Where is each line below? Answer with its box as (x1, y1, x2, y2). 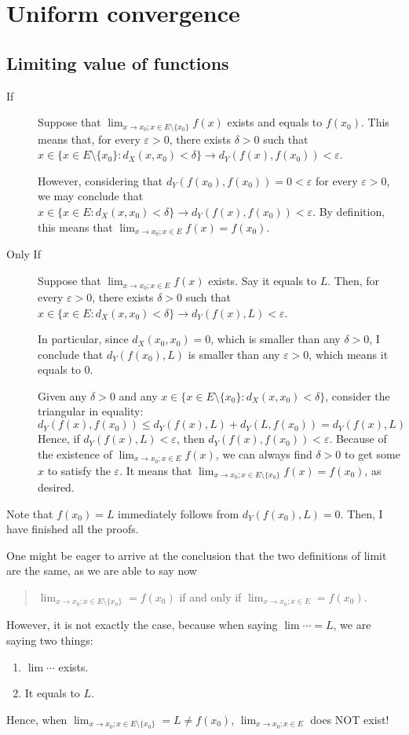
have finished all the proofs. (6, 521, 139, 537)
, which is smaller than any (210, 331, 341, 347)
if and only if (179, 588, 242, 605)
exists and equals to (227, 114, 323, 130)
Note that (6, 505, 53, 521)
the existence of (38, 445, 112, 462)
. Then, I (340, 505, 383, 521)
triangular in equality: (38, 403, 144, 419)
